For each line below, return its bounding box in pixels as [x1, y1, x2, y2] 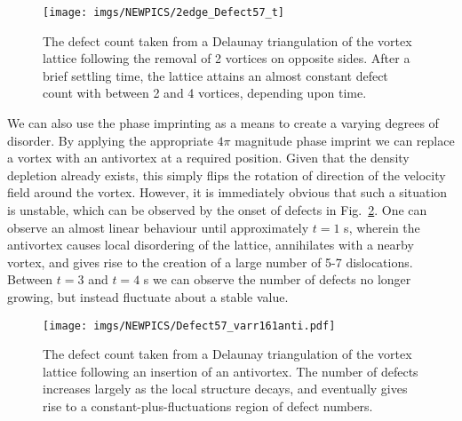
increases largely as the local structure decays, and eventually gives [43, 379, 408, 398]
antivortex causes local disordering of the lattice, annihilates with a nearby [7, 235, 414, 254]
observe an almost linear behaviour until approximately [7, 218, 309, 236]
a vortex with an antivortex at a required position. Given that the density [7, 148, 410, 167]
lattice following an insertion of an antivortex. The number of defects [43, 361, 418, 380]
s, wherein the [344, 218, 420, 236]
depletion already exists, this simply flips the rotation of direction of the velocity [7, 165, 446, 184]
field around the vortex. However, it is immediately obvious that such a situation [7, 183, 448, 202]
